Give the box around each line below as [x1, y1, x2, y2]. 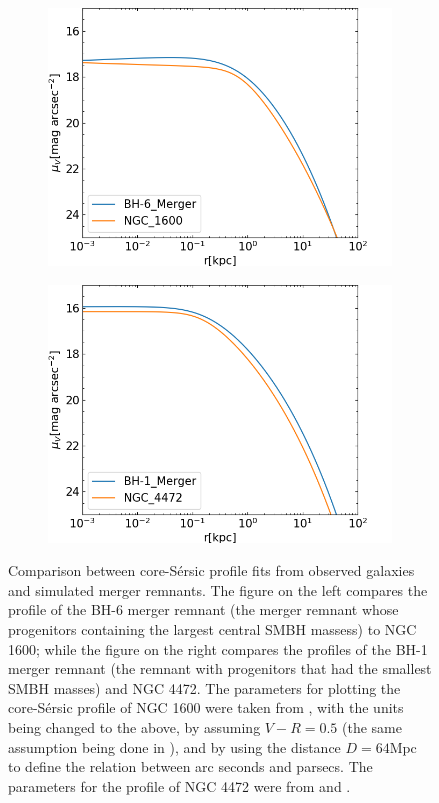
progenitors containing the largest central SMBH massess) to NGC [8, 618, 417, 639]
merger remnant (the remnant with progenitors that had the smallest [8, 658, 432, 679]
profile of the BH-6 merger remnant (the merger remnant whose [8, 599, 399, 620]
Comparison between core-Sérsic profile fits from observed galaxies [8, 560, 415, 581]
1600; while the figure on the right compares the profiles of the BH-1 [8, 638, 428, 659]
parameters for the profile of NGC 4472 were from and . [8, 775, 351, 796]
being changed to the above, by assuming [8, 716, 261, 737]
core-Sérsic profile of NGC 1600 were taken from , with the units [8, 697, 404, 718]
